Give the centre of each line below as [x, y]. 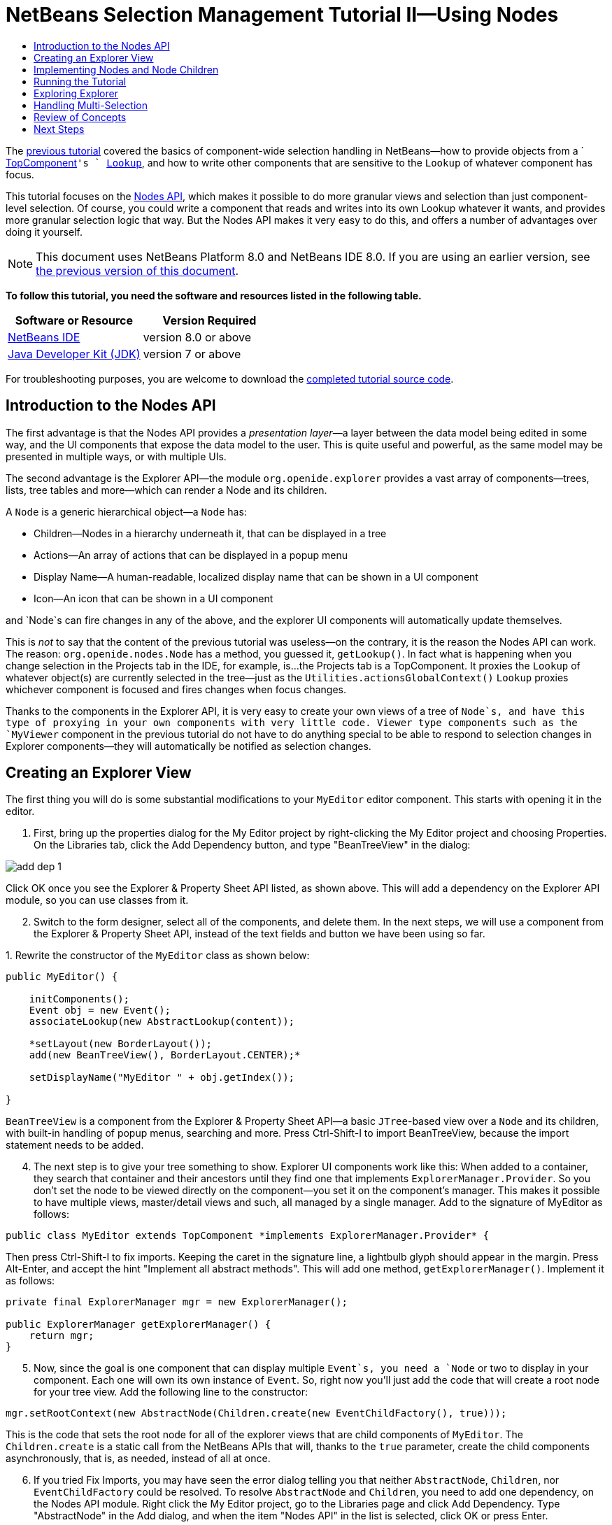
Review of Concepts [80, 117]
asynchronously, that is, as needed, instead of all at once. [138, 1459]
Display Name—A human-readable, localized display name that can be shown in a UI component [256, 576]
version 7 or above [192, 354]
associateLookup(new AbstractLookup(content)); [162, 1022]
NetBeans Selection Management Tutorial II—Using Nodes [282, 15]
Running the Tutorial [80, 81]
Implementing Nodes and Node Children [126, 69]
